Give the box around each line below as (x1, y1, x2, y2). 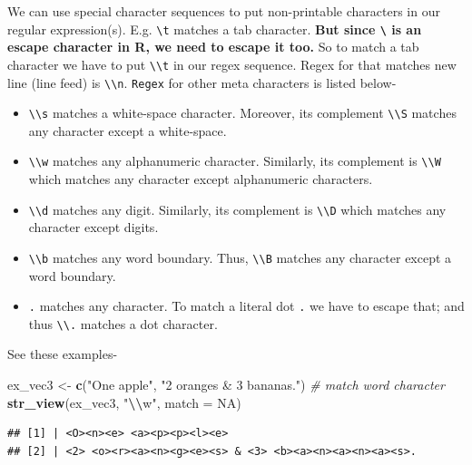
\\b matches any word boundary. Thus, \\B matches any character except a (28, 247, 452, 266)
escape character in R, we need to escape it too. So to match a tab (7, 37, 419, 56)
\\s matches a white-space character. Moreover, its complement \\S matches (28, 103, 457, 122)
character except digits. (28, 218, 159, 237)
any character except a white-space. (28, 121, 227, 140)
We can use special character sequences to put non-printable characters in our (7, 2, 440, 20)
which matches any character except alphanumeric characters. (28, 170, 373, 189)
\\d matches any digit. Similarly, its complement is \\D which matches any (28, 199, 447, 218)
